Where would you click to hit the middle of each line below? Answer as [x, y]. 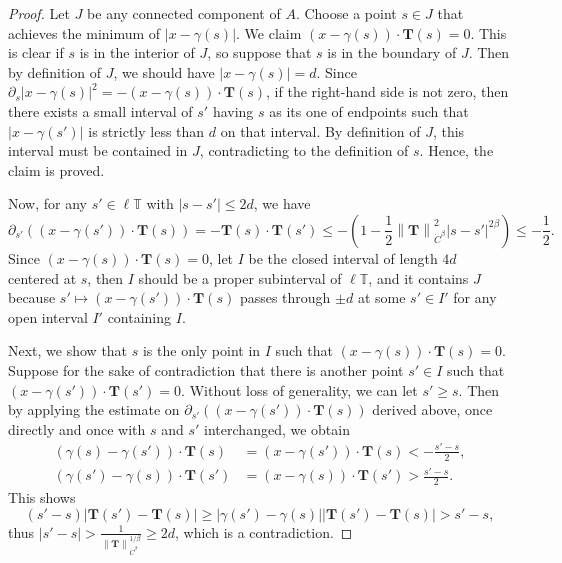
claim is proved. [56, 169]
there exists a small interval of [100, 110]
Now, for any [47, 203]
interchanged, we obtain [277, 428]
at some [381, 297]
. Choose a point [346, 13]
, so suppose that [259, 52]
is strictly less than [146, 130]
